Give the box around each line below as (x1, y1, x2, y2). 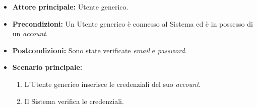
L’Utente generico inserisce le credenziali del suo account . (24, 78, 201, 89)
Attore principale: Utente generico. (12, 2, 128, 12)
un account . (12, 28, 48, 39)
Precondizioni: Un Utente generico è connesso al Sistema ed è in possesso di (12, 18, 253, 29)
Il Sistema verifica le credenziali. (24, 95, 124, 106)
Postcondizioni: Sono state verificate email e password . (12, 45, 187, 55)
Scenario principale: (12, 62, 83, 72)
